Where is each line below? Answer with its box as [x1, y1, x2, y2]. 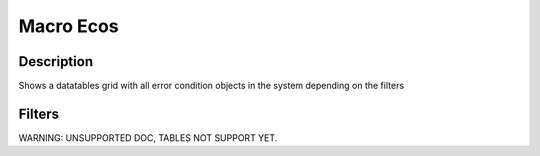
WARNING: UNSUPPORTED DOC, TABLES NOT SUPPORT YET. [18, 131, 278, 144]
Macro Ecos [18, 15, 119, 37]
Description [18, 53, 94, 70]
